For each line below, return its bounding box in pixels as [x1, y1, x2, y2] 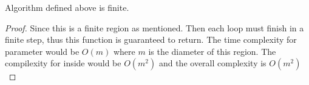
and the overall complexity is [158, 57, 267, 69]
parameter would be [5, 45, 80, 57]
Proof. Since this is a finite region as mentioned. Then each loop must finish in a [5, 21, 304, 34]
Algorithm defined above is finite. [5, 1, 129, 13]
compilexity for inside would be [5, 57, 121, 69]
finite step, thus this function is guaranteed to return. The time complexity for [5, 33, 297, 46]
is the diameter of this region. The [148, 45, 276, 57]
